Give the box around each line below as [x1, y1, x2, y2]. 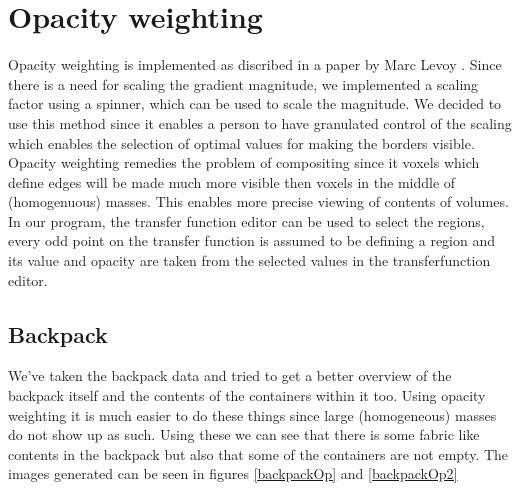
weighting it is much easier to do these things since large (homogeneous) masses [8, 404, 497, 425]
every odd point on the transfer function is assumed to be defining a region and [8, 230, 496, 251]
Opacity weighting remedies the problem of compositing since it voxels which [8, 152, 480, 173]
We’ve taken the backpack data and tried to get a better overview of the [8, 365, 452, 386]
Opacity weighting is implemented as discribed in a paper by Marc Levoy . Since [8, 54, 502, 75]
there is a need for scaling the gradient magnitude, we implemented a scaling [8, 73, 479, 94]
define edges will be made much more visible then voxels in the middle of [8, 171, 456, 192]
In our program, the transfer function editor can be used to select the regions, [8, 210, 485, 231]
